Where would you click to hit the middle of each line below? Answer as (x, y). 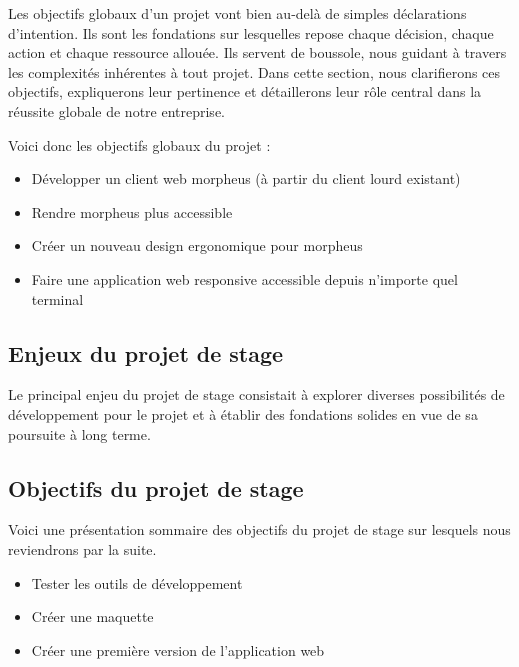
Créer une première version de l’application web (178, 649)
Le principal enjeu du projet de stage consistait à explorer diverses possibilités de (256, 394)
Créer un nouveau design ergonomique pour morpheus (197, 245)
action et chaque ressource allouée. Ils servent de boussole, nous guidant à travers (257, 52)
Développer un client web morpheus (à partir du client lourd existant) (246, 178)
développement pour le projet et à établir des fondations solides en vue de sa (243, 413)
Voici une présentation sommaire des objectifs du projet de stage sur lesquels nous (259, 529)
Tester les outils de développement (137, 582)
